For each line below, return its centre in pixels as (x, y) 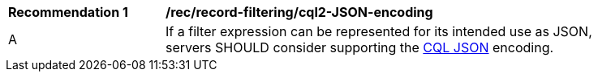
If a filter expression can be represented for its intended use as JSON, (379, 31)
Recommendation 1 (68, 12)
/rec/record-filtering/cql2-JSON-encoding (299, 12)
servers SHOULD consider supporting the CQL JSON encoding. (360, 47)
